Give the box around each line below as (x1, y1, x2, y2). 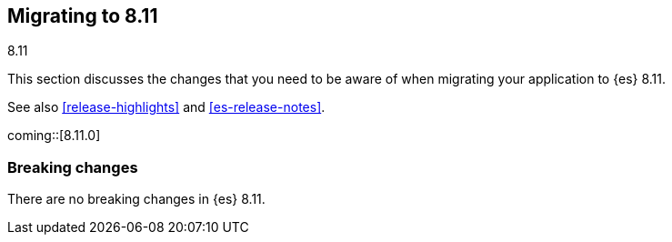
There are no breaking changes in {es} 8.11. (7, 191, 266, 207)
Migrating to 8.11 (7, 5, 158, 27)
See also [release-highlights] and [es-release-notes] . (7, 99, 326, 116)
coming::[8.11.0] (7, 127, 101, 144)
